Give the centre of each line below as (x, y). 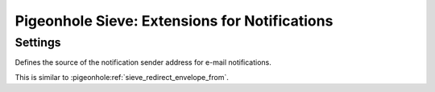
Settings (38, 42)
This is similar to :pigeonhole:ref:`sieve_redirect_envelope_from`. (122, 77)
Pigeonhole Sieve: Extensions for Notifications (174, 21)
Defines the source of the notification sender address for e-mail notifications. (143, 62)
